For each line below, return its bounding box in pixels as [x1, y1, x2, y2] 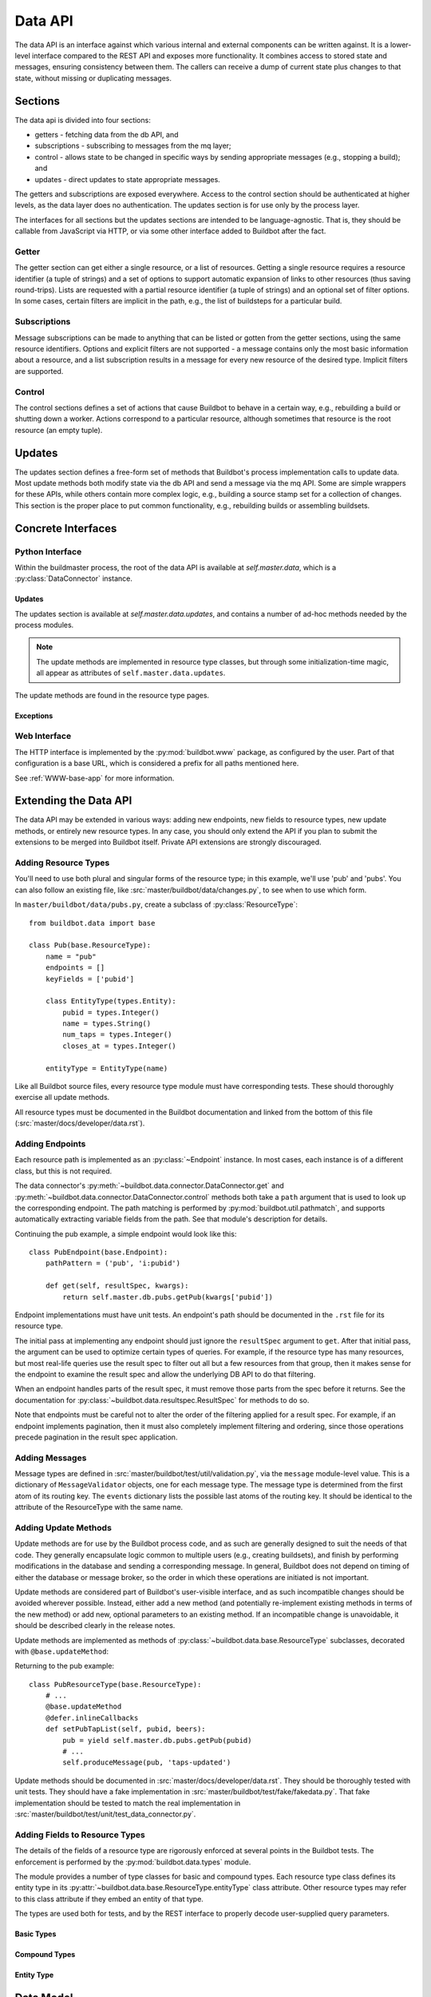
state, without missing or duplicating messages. [14, 73, 172, 83]
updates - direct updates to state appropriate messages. [34, 174, 221, 184]
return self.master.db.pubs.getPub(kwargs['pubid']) [62, 1292, 273, 1301]
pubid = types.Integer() [62, 1007, 160, 1017]
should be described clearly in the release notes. [14, 1621, 176, 1630]
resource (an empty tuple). [14, 425, 103, 435]
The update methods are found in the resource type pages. [14, 690, 210, 700]
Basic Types [14, 1929, 57, 1939]
